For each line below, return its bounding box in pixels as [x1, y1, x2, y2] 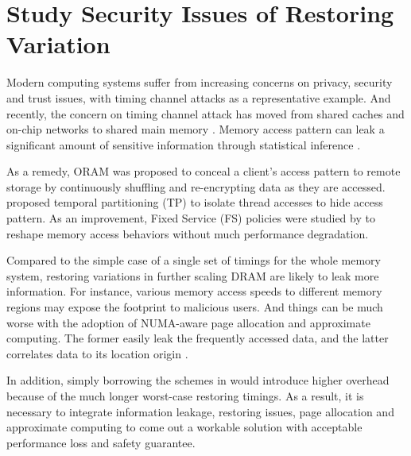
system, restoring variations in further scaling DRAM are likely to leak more [6, 267, 379, 284]
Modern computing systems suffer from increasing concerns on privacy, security [6, 74, 393, 91]
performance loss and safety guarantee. [6, 434, 196, 450]
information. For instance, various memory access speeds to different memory [6, 283, 382, 299]
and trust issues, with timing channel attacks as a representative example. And [6, 89, 391, 106]
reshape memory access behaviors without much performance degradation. [6, 225, 369, 242]
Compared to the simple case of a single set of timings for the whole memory [6, 252, 381, 269]
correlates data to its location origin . [6, 345, 188, 361]
